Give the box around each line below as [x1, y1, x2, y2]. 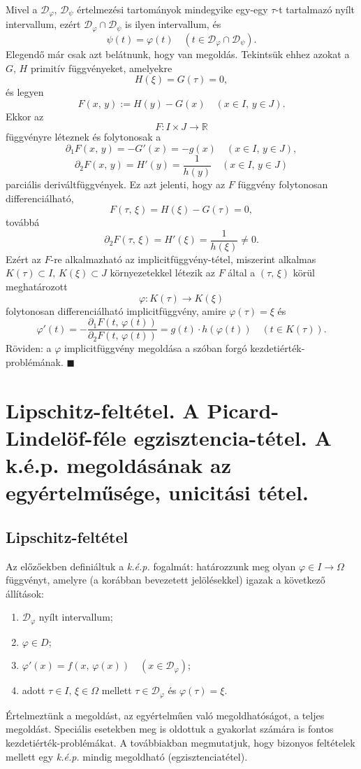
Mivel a [6, 2, 38, 16]
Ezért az [6, 251, 41, 266]
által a [228, 265, 256, 280]
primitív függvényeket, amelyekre [30, 60, 172, 75]
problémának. [6, 354, 64, 369]
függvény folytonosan [237, 176, 328, 191]
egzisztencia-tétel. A [133, 423, 332, 451]
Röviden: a [6, 341, 52, 355]
